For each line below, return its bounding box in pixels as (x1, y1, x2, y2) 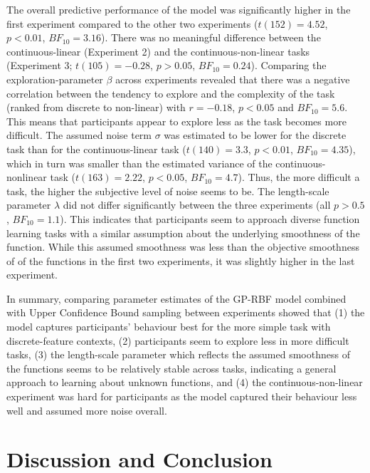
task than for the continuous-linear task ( (6, 141, 186, 156)
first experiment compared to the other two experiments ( (6, 16, 258, 31)
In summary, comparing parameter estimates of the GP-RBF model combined (6, 291, 347, 306)
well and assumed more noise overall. (6, 402, 167, 417)
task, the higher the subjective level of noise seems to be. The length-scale (6, 183, 329, 198)
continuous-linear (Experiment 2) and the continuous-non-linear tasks (6, 43, 310, 58)
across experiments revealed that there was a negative (115, 71, 350, 86)
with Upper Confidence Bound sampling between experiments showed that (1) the (6, 305, 365, 320)
